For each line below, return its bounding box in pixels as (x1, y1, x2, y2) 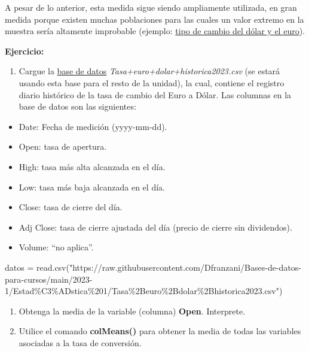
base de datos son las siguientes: (19, 100, 136, 113)
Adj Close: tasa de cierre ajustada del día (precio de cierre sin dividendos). (19, 220, 292, 233)
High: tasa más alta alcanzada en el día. (19, 160, 166, 173)
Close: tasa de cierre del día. (19, 201, 123, 213)
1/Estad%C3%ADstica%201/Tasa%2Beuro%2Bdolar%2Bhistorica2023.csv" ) (5, 285, 283, 297)
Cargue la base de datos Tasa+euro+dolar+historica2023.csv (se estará (19, 65, 280, 77)
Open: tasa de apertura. (19, 140, 107, 153)
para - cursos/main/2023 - (5, 273, 93, 285)
